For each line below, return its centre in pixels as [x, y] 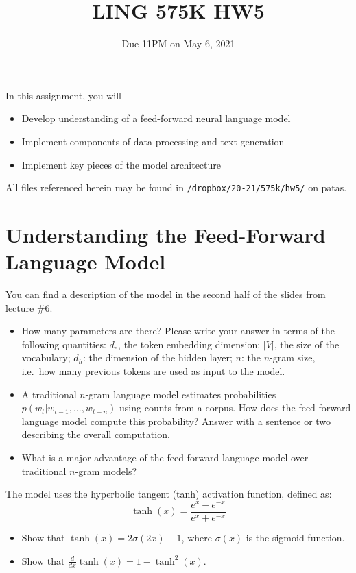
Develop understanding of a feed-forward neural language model [156, 118]
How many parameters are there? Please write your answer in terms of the [178, 331]
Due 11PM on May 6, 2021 [178, 44]
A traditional [49, 394]
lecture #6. [29, 307]
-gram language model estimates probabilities [181, 394]
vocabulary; [46, 357]
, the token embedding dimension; [189, 344]
